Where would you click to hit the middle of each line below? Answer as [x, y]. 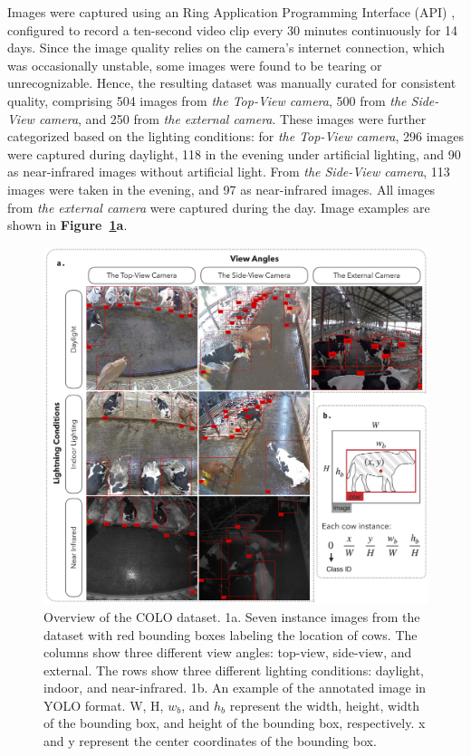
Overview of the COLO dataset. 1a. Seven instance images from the [232, 616]
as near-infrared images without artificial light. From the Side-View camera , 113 [229, 172]
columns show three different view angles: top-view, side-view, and [228, 652]
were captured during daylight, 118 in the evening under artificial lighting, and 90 [234, 153]
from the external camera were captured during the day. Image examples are [219, 207]
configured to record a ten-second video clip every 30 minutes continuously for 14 [233, 29]
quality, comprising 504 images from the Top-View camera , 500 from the [207, 100]
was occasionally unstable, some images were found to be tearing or [195, 65]
